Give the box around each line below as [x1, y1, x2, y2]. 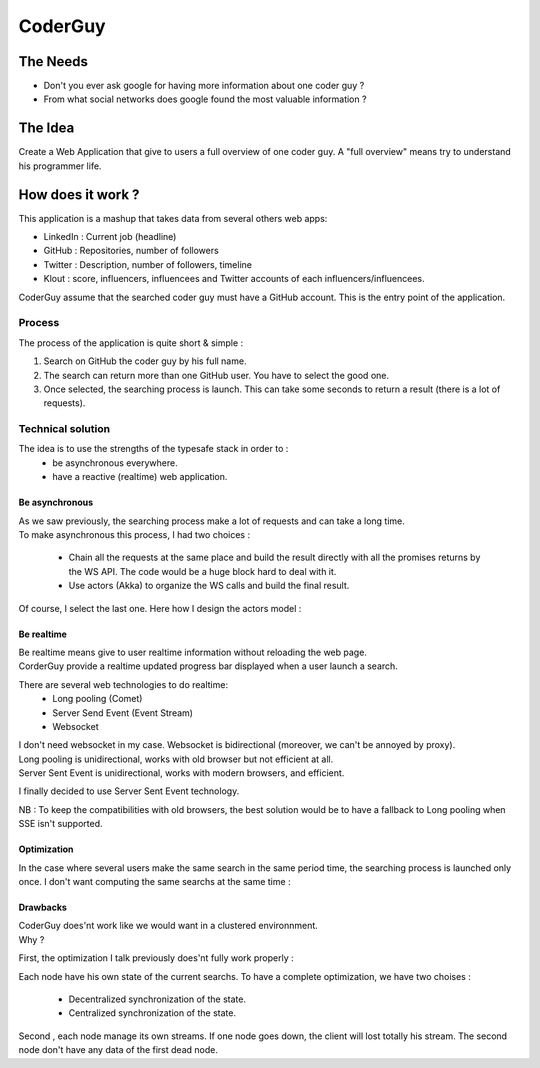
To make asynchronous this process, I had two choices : [18, 529, 250, 541]
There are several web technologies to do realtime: [18, 678, 229, 690]
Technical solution [18, 422, 110, 436]
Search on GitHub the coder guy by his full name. [43, 355, 247, 367]
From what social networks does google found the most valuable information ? [43, 93, 367, 105]
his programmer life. [18, 160, 102, 172]
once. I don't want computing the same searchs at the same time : [18, 876, 291, 888]
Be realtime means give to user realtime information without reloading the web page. [18, 646, 367, 658]
